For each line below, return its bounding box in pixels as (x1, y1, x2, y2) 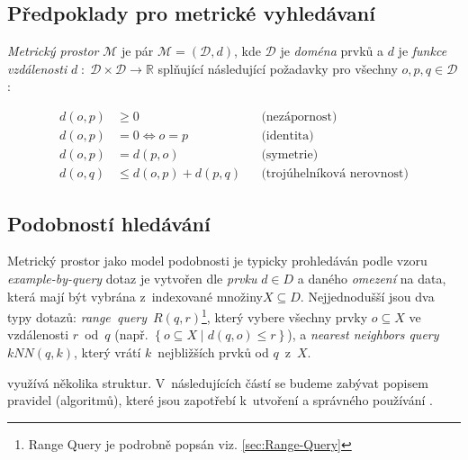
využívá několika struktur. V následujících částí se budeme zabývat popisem (7, 373, 428, 392)
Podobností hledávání (7, 209, 211, 237)
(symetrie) (261, 149, 319, 162)
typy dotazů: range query (7, 307, 148, 326)
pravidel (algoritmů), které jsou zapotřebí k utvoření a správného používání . (7, 391, 433, 410)
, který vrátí (74, 342, 141, 361)
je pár (121, 41, 154, 60)
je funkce (398, 41, 447, 60)
